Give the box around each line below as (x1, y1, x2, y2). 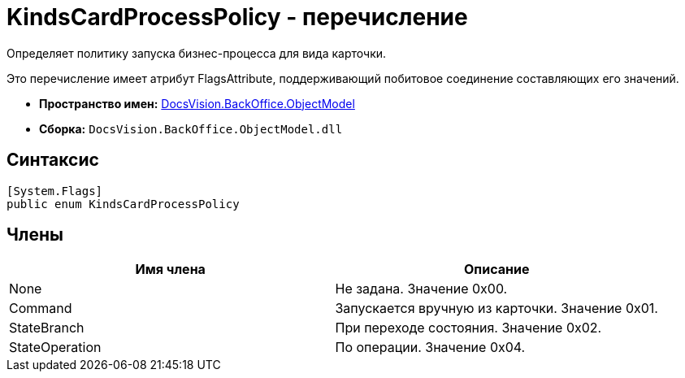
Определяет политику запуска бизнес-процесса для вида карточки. (7, 46, 387, 60)
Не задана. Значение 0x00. (335, 280, 508, 298)
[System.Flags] (7, 184, 103, 198)
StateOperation (9, 339, 102, 356)
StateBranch (9, 319, 85, 337)
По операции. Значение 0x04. (335, 339, 526, 356)
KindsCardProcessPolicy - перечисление (7, 3, 468, 31)
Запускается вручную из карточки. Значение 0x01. (335, 300, 658, 317)
